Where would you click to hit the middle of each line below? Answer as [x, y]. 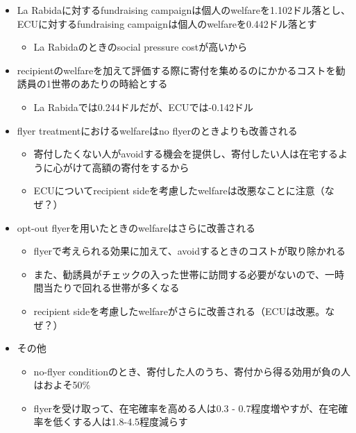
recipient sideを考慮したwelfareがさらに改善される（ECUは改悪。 [179, 311]
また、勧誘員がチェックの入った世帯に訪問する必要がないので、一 [184, 274]
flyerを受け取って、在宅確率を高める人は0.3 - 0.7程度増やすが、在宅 [186, 408]
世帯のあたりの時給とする [109, 84]
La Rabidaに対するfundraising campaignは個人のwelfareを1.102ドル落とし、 [184, 10]
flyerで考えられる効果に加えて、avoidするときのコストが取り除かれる [189, 251]
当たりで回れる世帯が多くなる [111, 288]
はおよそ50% [62, 385]
